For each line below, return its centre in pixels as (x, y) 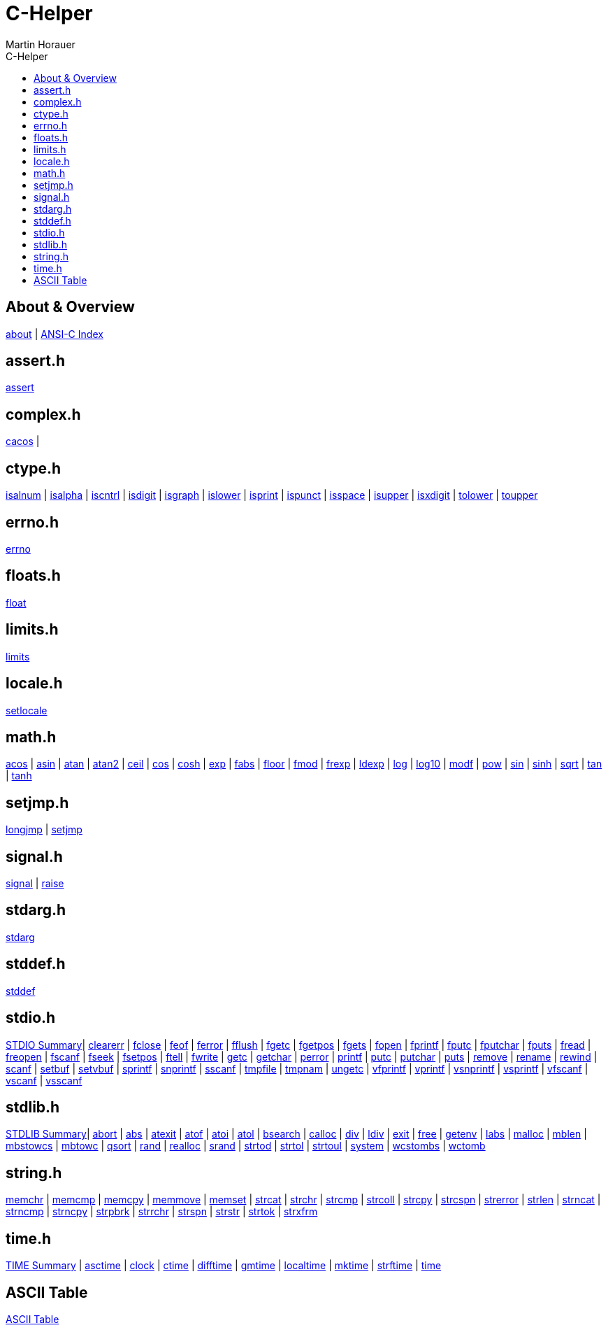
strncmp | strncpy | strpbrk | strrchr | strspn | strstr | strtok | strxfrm (162, 1212)
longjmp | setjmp (44, 830)
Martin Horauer (41, 44)
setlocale (27, 710)
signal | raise (35, 884)
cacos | (23, 441)
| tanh (19, 776)
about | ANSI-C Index (55, 334)
